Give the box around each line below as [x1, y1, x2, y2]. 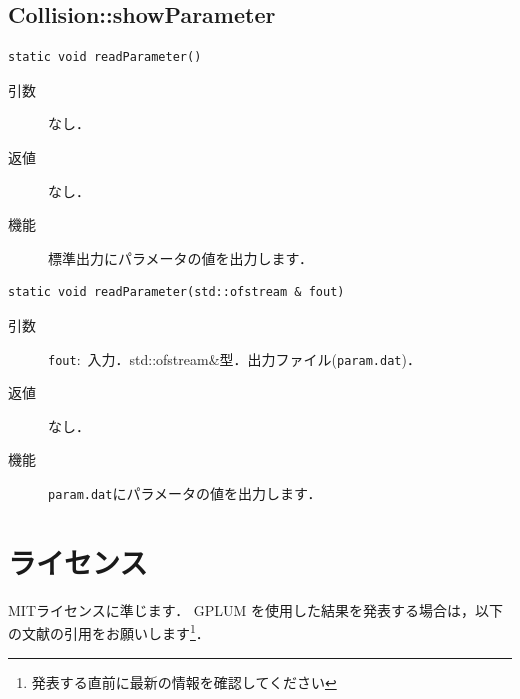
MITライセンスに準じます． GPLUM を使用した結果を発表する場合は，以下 [8, 599, 504, 620]
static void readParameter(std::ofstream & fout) [8, 285, 345, 300]
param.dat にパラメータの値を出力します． [48, 482, 322, 503]
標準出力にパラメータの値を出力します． [48, 247, 314, 268]
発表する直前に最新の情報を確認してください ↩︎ [31, 671, 337, 692]
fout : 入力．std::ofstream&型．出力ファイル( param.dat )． [48, 348, 421, 369]
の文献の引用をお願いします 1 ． [8, 620, 210, 644]
